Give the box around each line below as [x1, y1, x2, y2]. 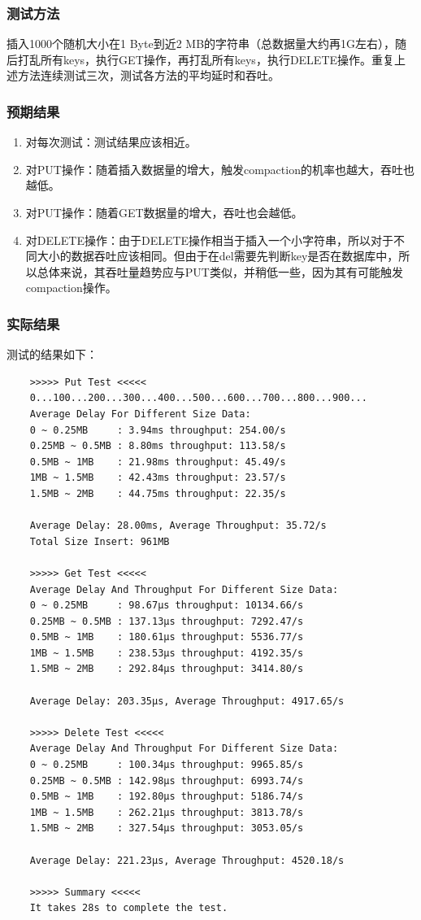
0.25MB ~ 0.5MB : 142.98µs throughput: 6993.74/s [29, 774, 304, 787]
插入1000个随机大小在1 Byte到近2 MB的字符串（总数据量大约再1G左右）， [7, 35, 396, 52]
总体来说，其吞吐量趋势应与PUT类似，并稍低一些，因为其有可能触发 [37, 263, 403, 280]
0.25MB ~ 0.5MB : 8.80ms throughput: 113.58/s [29, 440, 286, 452]
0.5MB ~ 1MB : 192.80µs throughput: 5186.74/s [29, 791, 304, 803]
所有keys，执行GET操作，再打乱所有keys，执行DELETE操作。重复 [40, 50, 395, 68]
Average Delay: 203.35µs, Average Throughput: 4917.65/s [29, 695, 345, 707]
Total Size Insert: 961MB [29, 535, 170, 547]
